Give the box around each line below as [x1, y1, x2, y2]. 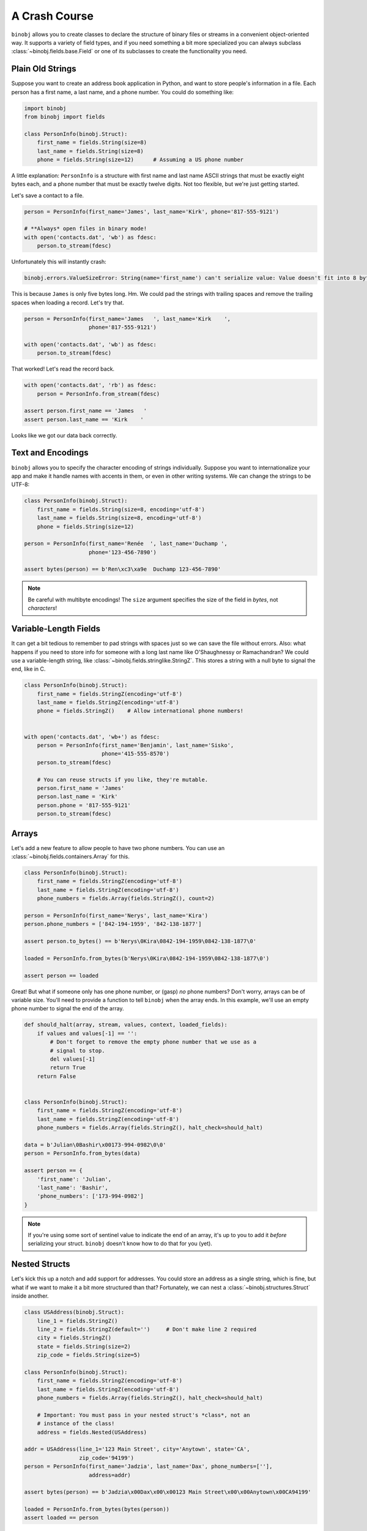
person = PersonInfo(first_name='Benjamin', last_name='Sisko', [37, 742, 234, 749]
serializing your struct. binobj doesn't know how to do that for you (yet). [28, 1240, 212, 1247]
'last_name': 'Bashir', [37, 1184, 108, 1191]
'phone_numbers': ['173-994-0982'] [37, 1193, 144, 1200]
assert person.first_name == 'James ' [24, 407, 147, 415]
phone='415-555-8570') [101, 750, 169, 758]
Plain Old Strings [11, 64, 76, 74]
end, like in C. [11, 665, 46, 673]
